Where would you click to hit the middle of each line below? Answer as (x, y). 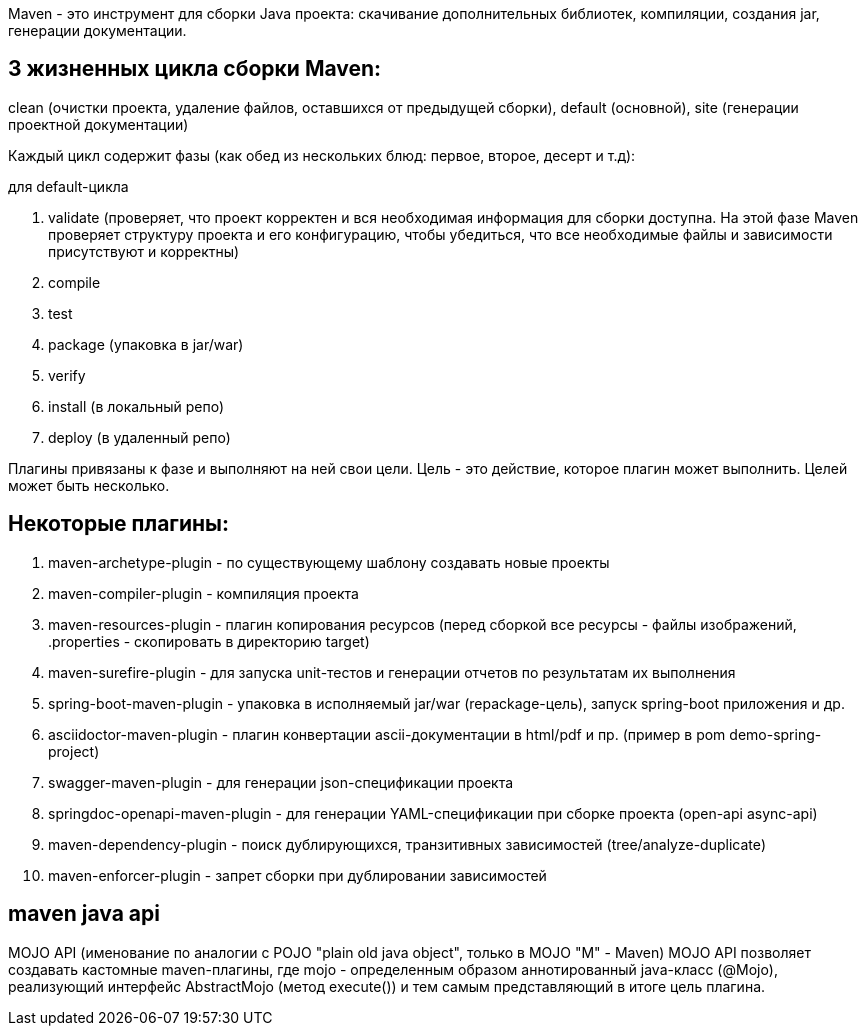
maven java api (84, 914)
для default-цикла (68, 186)
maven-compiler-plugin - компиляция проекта (203, 593)
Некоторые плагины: (119, 524)
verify (67, 375)
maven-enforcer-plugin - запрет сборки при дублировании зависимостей (297, 875)
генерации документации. (97, 30)
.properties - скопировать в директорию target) (209, 641)
